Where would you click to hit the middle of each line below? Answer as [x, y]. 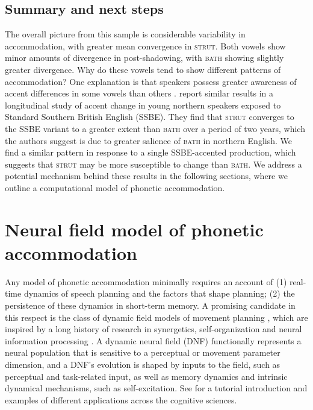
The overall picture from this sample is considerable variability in [125, 34]
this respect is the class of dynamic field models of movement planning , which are [156, 317]
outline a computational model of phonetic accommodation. [115, 187]
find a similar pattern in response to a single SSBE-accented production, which [150, 152]
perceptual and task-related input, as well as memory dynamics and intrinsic [146, 376]
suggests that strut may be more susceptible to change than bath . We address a [153, 164]
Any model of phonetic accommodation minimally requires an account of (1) [146, 281]
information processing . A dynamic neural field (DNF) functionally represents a [153, 340]
